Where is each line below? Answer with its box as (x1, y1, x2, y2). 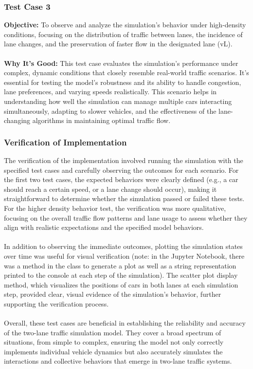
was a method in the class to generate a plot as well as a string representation (4, 260, 236, 270)
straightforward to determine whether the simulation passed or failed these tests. (4, 193, 245, 204)
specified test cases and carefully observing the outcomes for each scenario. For (4, 164, 239, 175)
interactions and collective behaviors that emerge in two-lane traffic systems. (4, 356, 232, 366)
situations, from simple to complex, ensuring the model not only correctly (4, 337, 224, 347)
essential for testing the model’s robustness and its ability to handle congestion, (4, 77, 241, 87)
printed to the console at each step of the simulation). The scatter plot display (4, 270, 238, 280)
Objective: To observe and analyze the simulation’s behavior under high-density (4, 20, 246, 30)
